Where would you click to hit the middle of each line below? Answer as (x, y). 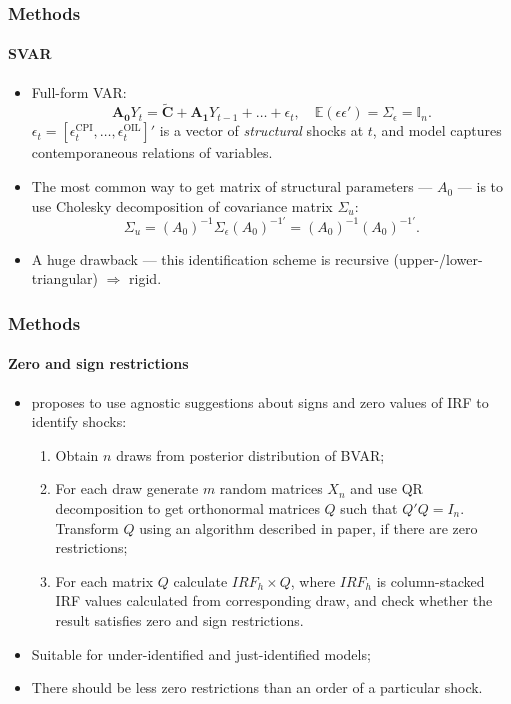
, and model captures (437, 130)
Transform (87, 527)
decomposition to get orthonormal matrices (187, 507)
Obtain (77, 454)
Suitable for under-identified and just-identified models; (201, 653)
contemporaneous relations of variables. (152, 152)
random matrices (271, 488)
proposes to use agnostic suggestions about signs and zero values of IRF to (260, 401)
